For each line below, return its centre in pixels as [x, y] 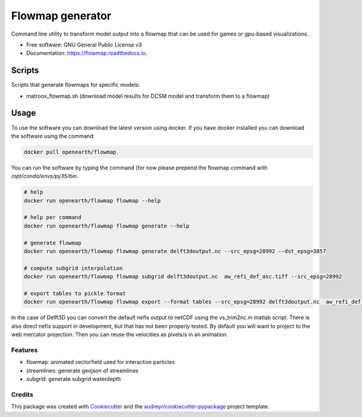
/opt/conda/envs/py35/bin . [45, 176]
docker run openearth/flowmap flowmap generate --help [106, 226]
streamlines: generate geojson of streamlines [82, 371]
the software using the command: [53, 136]
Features [24, 350]
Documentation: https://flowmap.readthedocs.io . [87, 53]
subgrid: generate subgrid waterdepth [74, 379]
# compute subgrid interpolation [73, 268]
